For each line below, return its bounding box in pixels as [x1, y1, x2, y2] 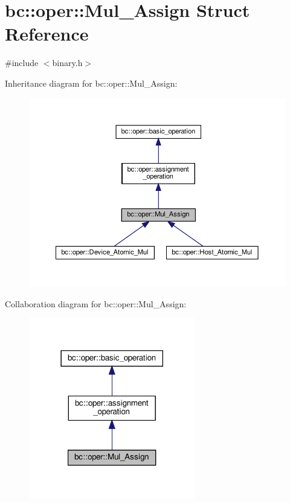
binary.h [52, 56, 83, 69]
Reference [5, 21, 89, 46]
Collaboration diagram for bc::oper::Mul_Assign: [5, 297, 187, 310]
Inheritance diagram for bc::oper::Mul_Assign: [5, 76, 178, 89]
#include [5, 56, 39, 69]
